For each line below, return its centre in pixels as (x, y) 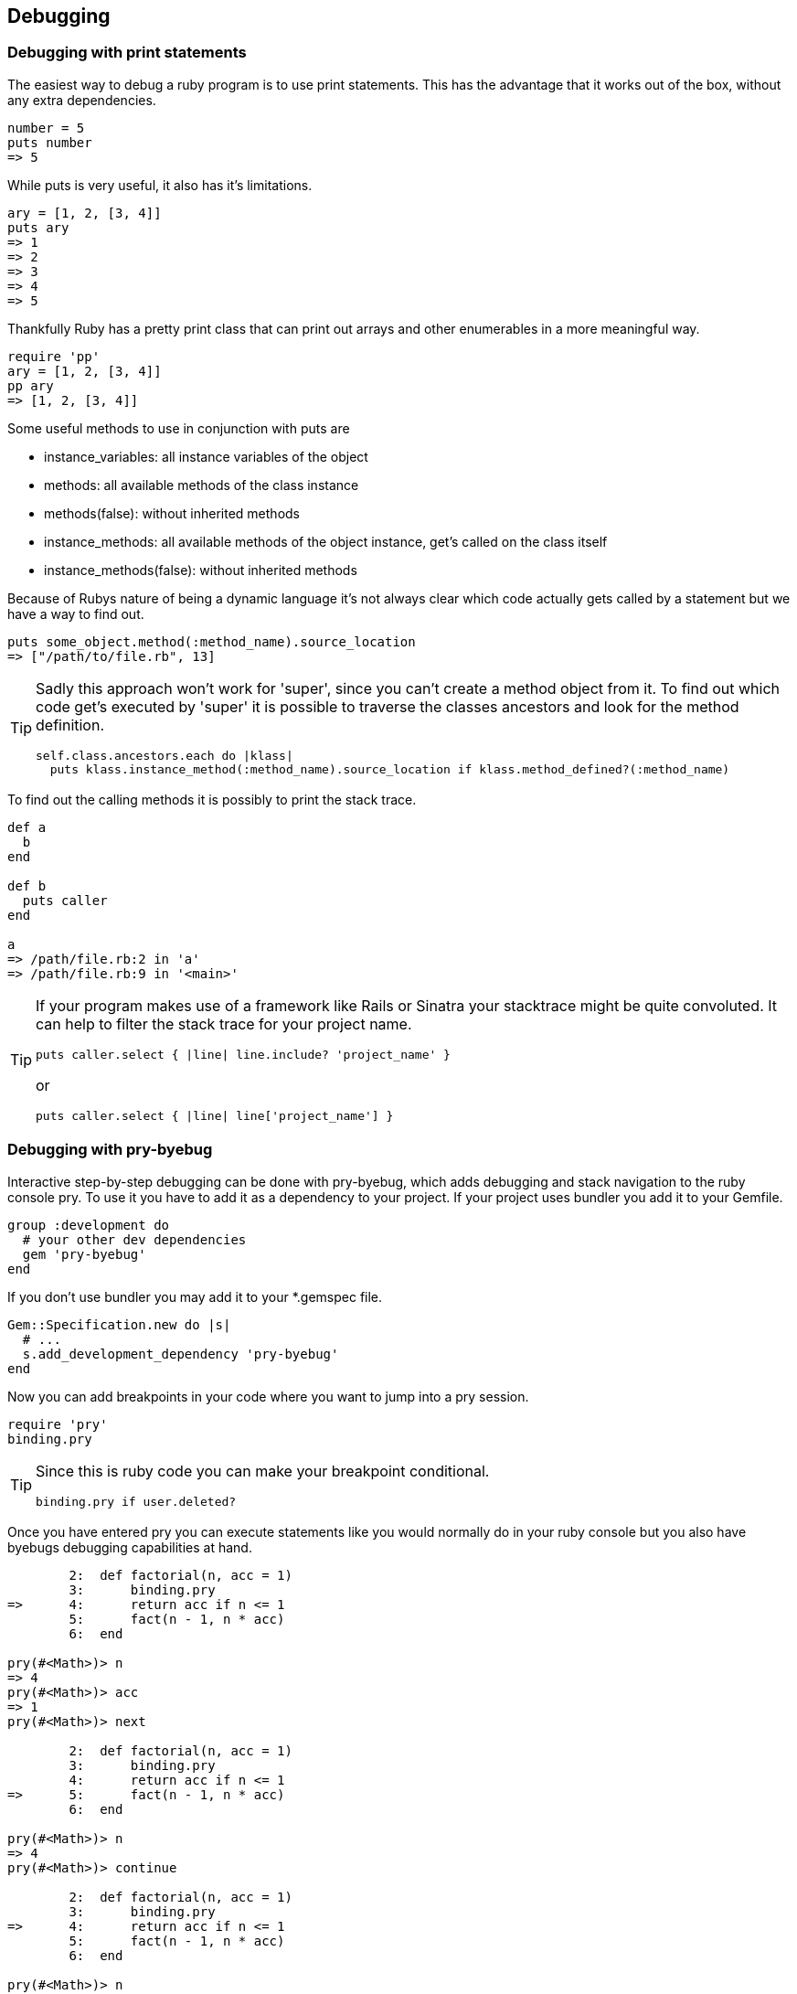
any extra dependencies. (82, 100)
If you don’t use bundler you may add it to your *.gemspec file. (195, 1296)
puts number (50, 142)
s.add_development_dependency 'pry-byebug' (181, 1354)
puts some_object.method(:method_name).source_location (212, 641)
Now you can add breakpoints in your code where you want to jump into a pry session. (268, 1396)
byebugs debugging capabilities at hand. (130, 1547)
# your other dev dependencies (134, 1239)
